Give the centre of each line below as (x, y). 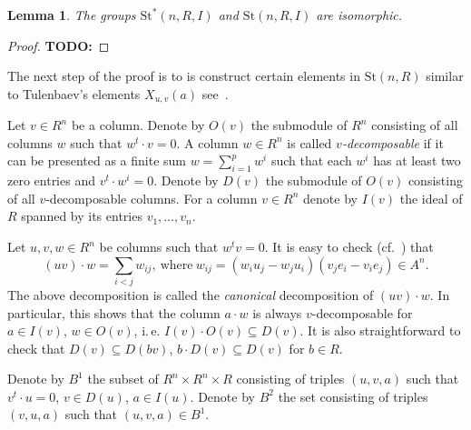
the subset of (123, 379)
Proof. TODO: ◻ (59, 45)
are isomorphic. (359, 15)
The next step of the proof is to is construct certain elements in (184, 76)
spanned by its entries (82, 216)
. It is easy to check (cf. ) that (349, 246)
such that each (311, 160)
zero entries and (51, 180)
